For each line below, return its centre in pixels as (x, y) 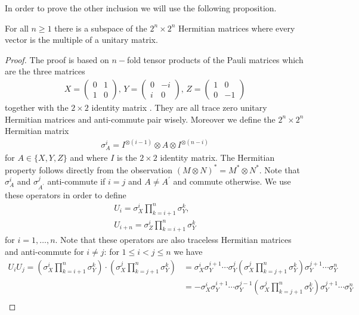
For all (17, 28)
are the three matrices (45, 71)
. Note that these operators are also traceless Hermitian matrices (173, 240)
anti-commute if (76, 181)
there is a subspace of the (101, 28)
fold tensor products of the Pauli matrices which (215, 59)
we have (188, 252)
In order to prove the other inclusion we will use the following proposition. (141, 8)
